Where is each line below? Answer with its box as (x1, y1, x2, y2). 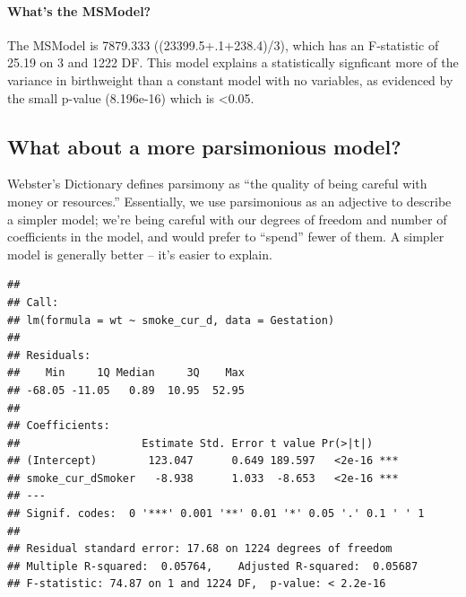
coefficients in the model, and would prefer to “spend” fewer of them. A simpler (7, 227, 444, 246)
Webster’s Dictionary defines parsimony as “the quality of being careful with (7, 174, 427, 193)
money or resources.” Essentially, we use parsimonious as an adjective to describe (7, 191, 452, 210)
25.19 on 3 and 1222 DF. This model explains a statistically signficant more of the (7, 53, 459, 72)
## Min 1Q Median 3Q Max (7, 366, 245, 380)
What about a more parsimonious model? (7, 132, 401, 160)
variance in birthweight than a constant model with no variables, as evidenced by (7, 70, 453, 89)
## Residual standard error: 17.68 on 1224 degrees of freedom (7, 542, 393, 556)
